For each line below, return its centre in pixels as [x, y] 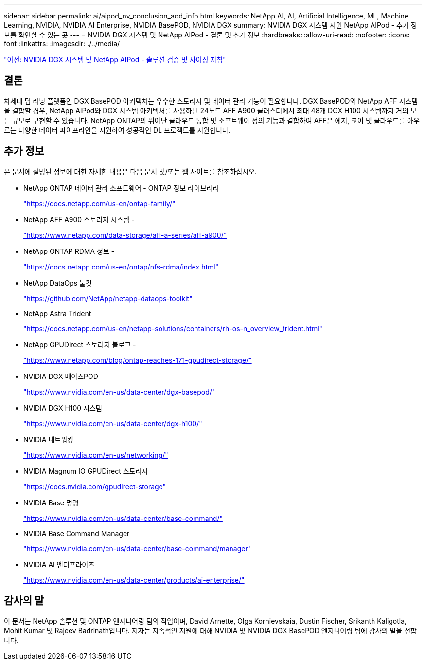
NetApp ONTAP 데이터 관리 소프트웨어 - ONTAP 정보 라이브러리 [121, 188]
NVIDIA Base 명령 [51, 502]
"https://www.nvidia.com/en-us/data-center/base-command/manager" [137, 548]
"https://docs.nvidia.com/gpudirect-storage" [95, 486]
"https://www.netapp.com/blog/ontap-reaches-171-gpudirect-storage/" [138, 360]
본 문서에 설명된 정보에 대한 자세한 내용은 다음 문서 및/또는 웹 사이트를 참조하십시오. [131, 171]
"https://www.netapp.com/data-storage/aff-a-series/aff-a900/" [125, 235]
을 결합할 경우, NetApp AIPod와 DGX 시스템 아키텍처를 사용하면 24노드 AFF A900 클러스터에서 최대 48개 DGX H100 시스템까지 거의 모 [210, 110]
